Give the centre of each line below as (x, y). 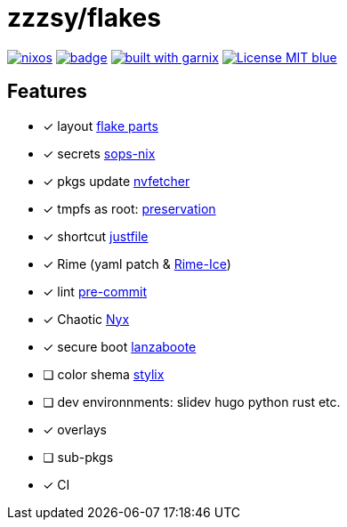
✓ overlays (75, 429)
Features (47, 92)
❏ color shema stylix (104, 374)
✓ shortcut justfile (96, 236)
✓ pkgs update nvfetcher (117, 181)
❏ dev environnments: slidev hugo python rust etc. (192, 401)
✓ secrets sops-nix (99, 153)
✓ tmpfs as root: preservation (129, 208)
